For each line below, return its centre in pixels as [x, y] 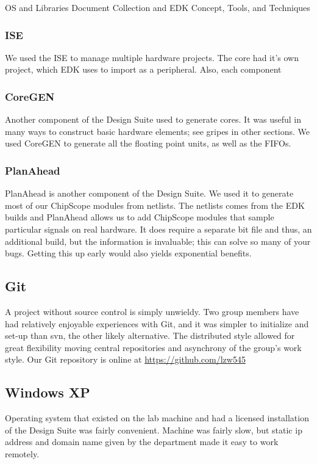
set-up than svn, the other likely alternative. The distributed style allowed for [150, 335]
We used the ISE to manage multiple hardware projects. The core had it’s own [152, 57]
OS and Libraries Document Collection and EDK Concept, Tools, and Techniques [158, 7]
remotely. [22, 453]
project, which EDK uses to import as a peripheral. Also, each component [143, 69]
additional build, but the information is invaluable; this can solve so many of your [158, 241]
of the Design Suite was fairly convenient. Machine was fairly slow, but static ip [154, 430]
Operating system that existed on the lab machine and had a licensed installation [157, 418]
